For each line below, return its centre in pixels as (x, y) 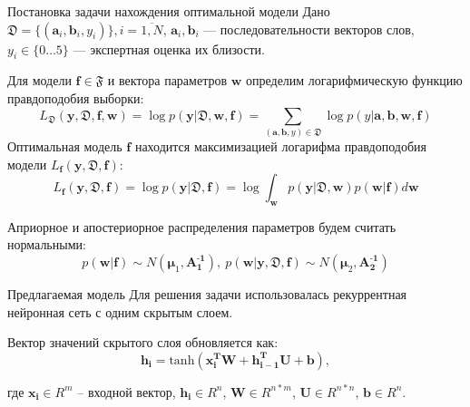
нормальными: (47, 244)
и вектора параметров (167, 80)
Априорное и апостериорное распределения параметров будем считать (202, 226)
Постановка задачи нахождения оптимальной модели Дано (169, 11)
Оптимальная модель (65, 145)
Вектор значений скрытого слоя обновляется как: (143, 342)
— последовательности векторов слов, (309, 29)
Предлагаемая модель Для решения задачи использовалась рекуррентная (207, 294)
